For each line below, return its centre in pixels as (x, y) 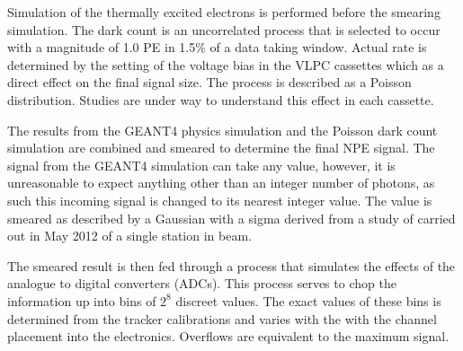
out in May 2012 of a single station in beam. (129, 236)
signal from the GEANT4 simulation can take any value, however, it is (201, 165)
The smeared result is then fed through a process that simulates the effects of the (231, 265)
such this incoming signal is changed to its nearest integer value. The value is (220, 200)
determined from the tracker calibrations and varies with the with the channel (222, 318)
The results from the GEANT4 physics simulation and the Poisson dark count (223, 130)
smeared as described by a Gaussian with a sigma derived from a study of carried (231, 218)
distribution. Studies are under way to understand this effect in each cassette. (221, 99)
